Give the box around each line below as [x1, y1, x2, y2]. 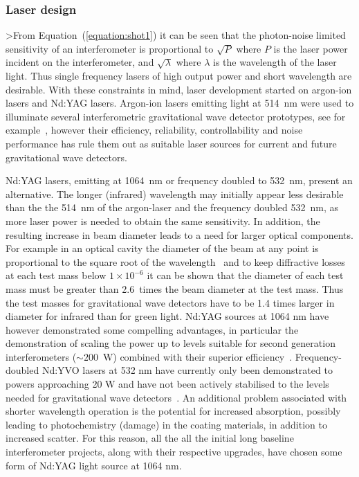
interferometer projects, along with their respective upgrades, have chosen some [6, 444, 342, 459]
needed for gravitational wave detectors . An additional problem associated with [6, 390, 347, 404]
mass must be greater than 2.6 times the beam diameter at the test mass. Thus [6, 281, 344, 296]
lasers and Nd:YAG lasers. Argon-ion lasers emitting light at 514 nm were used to [6, 96, 354, 110]
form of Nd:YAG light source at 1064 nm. [6, 458, 182, 472]
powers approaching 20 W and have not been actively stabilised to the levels [6, 377, 329, 391]
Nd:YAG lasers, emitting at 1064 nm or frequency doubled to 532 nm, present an [6, 173, 353, 188]
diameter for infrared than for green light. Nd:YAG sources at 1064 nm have [6, 309, 329, 323]
